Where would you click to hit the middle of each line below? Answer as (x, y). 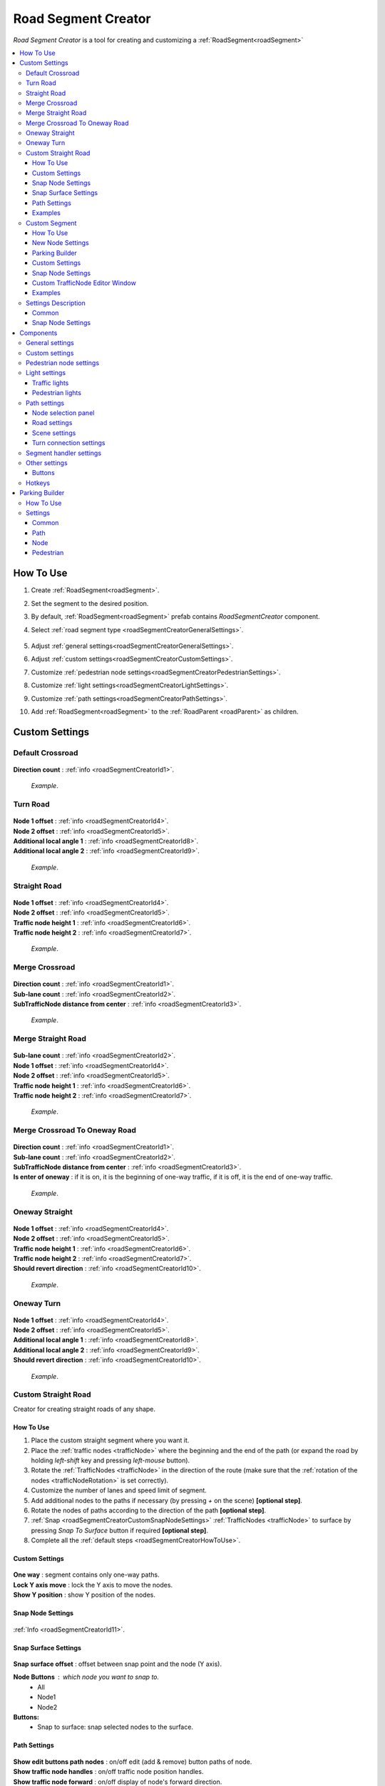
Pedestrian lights (57, 393)
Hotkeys (38, 483)
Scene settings (54, 433)
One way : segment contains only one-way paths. (86, 1575)
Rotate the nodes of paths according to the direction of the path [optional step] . (149, 1510)
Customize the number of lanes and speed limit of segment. (119, 1490)
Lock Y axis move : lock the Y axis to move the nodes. (93, 1585)
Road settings (52, 423)
